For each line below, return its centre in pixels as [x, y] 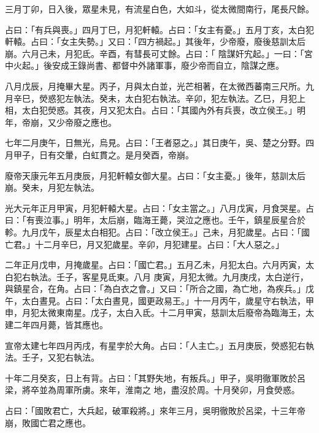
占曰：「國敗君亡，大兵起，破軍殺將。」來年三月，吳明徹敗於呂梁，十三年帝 [155, 411]
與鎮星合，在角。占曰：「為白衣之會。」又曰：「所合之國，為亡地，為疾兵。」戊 [159, 289]
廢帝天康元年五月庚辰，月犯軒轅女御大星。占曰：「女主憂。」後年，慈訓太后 [155, 175]
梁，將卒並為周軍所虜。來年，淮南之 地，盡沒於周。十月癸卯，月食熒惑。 [152, 390]
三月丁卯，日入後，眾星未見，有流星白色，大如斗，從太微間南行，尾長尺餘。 [159, 9]
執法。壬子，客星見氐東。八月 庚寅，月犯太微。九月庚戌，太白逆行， [169, 276]
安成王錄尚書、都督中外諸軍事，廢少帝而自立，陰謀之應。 [168, 65]
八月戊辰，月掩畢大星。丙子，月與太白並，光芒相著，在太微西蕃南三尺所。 [155, 86]
